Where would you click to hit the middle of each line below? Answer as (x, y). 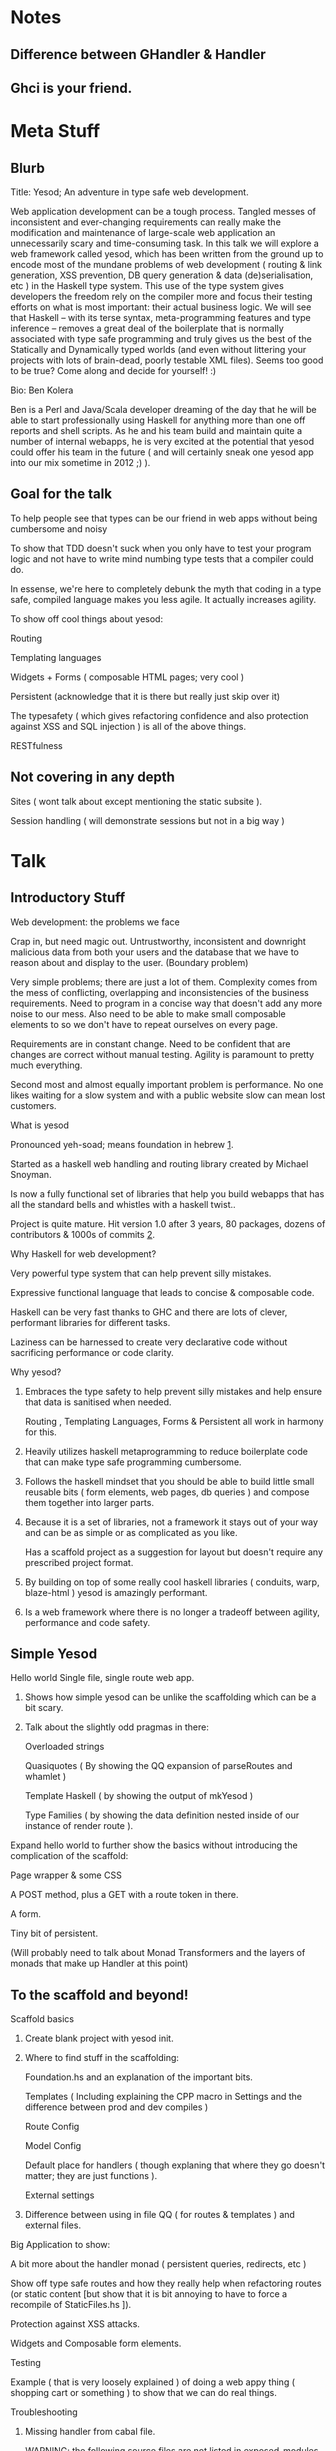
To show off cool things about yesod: (86, 618)
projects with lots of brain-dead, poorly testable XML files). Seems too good (167, 360)
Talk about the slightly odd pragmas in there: (117, 1727)
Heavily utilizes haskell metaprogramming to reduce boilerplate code (166, 1451)
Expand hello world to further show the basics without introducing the (154, 1845)
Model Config (53, 2146)
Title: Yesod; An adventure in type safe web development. (129, 192)
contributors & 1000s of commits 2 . (82, 1234)
